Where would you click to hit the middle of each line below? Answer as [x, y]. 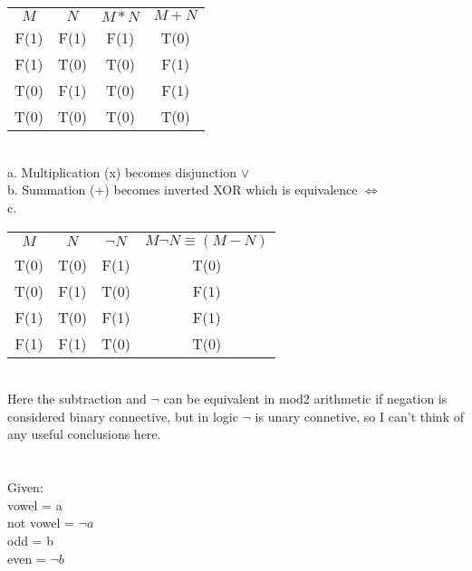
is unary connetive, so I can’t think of [359, 416]
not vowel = [41, 523]
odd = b [30, 540]
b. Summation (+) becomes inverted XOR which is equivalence [183, 190]
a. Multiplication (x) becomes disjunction [122, 171]
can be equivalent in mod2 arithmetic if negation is [305, 399]
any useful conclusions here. [84, 434]
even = [27, 558]
